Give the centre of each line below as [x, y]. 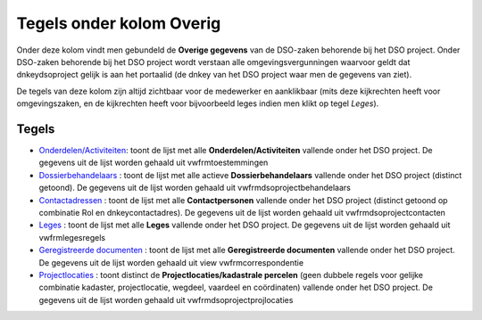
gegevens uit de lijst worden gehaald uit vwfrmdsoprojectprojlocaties [166, 299]
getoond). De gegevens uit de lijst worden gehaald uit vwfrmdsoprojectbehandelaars [195, 188]
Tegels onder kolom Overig [119, 23]
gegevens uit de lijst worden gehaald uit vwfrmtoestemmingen [154, 163]
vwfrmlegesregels [72, 237]
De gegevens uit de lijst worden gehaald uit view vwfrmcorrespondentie [171, 262]
